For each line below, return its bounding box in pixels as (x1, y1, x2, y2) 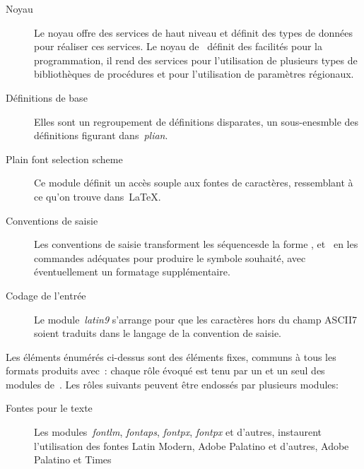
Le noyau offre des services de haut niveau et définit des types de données (34, 25, 353, 40)
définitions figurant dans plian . (34, 128, 168, 143)
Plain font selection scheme (6, 151, 123, 166)
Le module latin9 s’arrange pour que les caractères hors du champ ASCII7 (34, 311, 357, 326)
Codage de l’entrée (6, 287, 86, 302)
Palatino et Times (34, 452, 112, 467)
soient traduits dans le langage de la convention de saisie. (34, 326, 282, 340)
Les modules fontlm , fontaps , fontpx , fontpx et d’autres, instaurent (34, 425, 322, 439)
